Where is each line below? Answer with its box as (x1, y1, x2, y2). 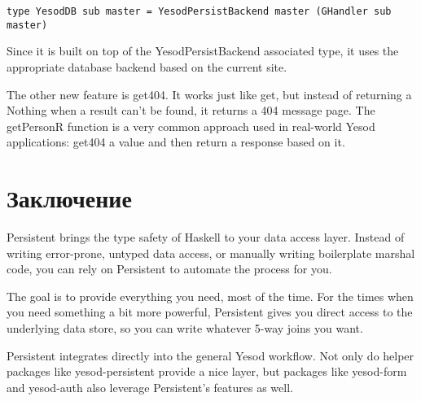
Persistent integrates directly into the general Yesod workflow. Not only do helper (7, 347, 414, 364)
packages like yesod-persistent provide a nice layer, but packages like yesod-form (7, 363, 407, 380)
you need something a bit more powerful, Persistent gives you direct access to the (7, 303, 413, 320)
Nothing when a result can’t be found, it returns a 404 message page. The (7, 102, 375, 119)
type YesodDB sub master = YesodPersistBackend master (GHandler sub (7, 6, 392, 17)
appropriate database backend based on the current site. (7, 58, 287, 75)
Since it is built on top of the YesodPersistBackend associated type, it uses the (7, 42, 399, 59)
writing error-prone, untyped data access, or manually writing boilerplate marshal (7, 244, 415, 261)
